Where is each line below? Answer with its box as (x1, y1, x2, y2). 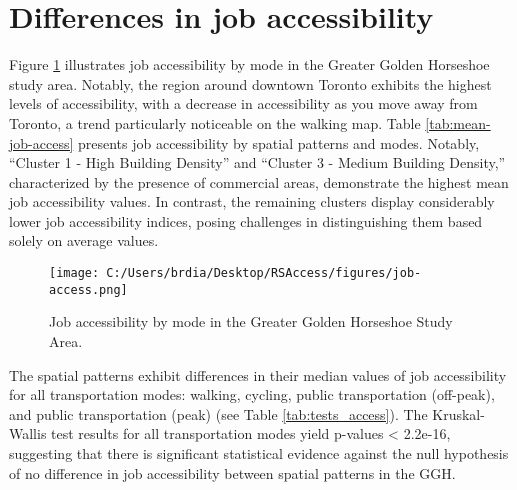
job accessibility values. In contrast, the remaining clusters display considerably (9, 191, 495, 212)
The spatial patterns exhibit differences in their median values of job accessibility (9, 364, 507, 385)
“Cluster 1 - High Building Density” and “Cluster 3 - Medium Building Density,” (9, 152, 506, 173)
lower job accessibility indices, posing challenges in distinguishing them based (9, 210, 483, 231)
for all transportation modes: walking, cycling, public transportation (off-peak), (9, 384, 495, 405)
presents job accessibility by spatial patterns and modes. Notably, (77, 132, 480, 153)
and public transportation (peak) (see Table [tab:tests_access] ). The (9, 403, 428, 424)
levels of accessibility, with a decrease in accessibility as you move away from (9, 93, 478, 114)
